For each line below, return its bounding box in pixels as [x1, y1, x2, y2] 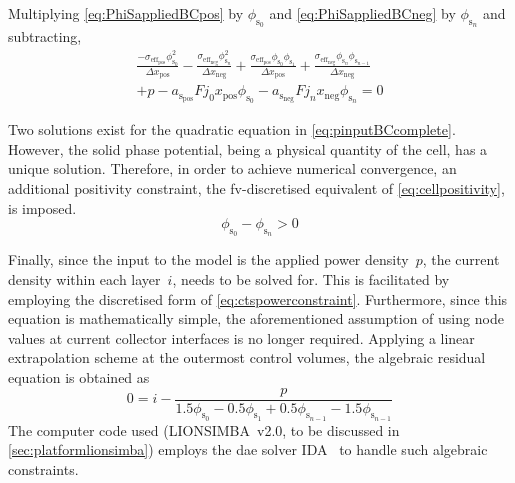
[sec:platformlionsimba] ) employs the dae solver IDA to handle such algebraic [8, 439, 488, 460]
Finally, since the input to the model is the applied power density [8, 249, 409, 270]
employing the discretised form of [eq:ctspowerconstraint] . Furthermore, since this [8, 288, 508, 309]
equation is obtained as [8, 367, 150, 388]
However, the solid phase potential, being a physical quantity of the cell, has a [8, 138, 488, 159]
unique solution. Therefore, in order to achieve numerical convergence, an [8, 158, 457, 179]
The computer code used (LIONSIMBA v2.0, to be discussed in [8, 419, 400, 440]
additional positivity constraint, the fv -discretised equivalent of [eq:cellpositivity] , [8, 178, 505, 199]
